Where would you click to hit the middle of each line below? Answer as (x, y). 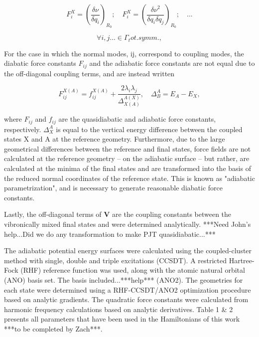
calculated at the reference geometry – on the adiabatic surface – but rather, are (127, 158)
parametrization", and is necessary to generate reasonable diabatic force (113, 188)
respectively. (23, 129)
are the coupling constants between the (172, 214)
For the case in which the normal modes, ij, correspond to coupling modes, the (124, 53)
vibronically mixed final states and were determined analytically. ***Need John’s (128, 224)
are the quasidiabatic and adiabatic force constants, (137, 119)
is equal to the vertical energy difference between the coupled (149, 129)
